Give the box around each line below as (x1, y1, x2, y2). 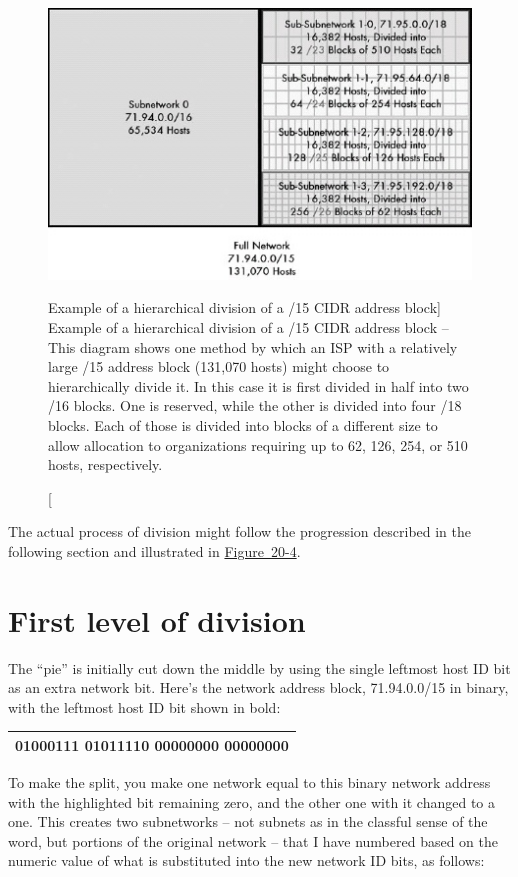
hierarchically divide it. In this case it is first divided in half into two (48, 375, 469, 396)
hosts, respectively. (48, 454, 163, 475)
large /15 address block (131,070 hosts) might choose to (48, 356, 390, 377)
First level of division (8, 599, 306, 640)
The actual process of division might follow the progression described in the (8, 521, 472, 542)
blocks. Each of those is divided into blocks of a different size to (48, 415, 438, 436)
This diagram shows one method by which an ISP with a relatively (48, 336, 458, 357)
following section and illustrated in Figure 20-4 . (8, 540, 301, 561)
